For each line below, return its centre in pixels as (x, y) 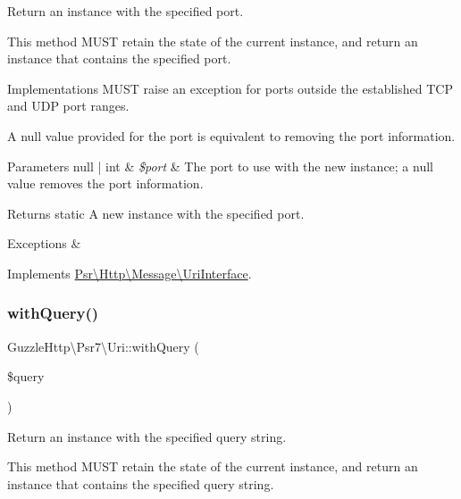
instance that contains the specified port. (119, 58)
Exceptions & (44, 243)
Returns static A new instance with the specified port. (156, 213)
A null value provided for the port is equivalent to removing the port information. (231, 135)
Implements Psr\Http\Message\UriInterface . (130, 273)
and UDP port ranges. (68, 106)
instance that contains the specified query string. (141, 483)
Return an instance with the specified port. (126, 11)
